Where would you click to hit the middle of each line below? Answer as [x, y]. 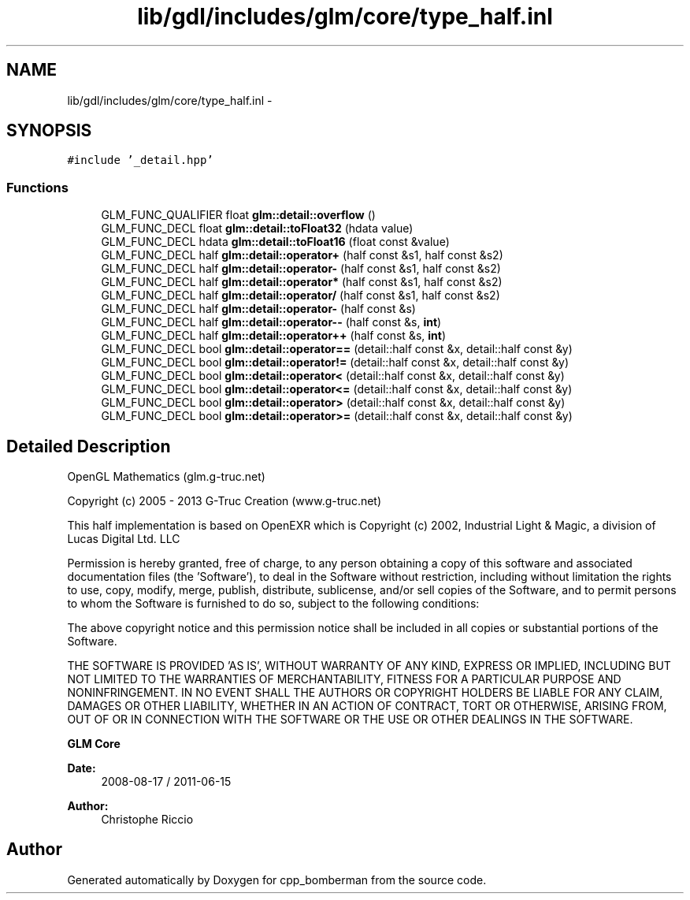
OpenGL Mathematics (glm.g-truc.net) [166, 477]
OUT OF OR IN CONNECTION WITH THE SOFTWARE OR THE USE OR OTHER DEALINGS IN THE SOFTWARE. [350, 720]
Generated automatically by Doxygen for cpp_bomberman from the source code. [277, 880]
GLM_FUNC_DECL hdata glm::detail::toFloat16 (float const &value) [275, 242]
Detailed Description [89, 446]
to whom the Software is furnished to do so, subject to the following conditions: [273, 604]
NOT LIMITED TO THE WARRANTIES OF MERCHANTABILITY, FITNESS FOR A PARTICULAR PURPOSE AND [344, 679]
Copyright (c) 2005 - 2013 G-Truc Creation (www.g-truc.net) [224, 501]
